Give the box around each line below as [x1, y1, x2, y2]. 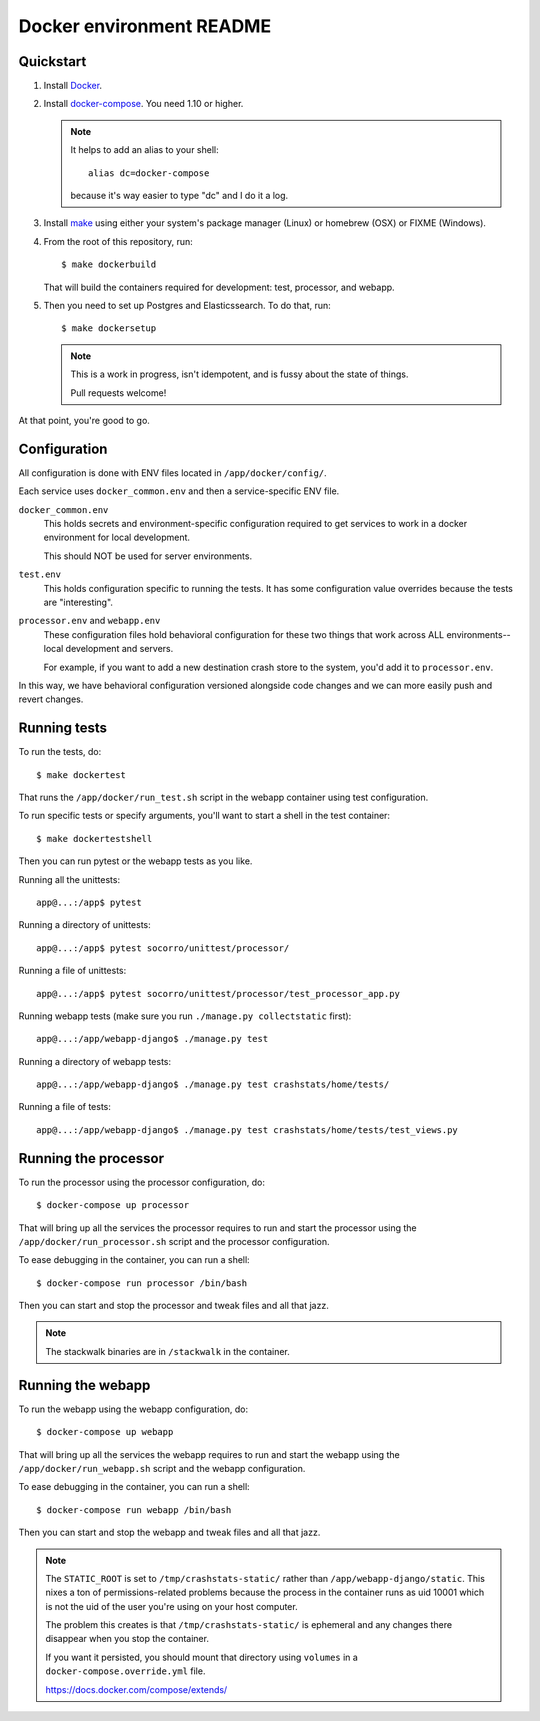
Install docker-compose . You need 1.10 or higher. [43, 98, 244, 110]
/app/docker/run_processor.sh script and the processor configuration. [18, 1235, 330, 1247]
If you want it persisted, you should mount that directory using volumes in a [45, 1651, 359, 1663]
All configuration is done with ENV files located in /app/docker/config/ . [18, 466, 327, 479]
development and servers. [65, 643, 174, 655]
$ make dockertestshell [36, 833, 153, 844]
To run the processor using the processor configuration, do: [18, 1176, 265, 1188]
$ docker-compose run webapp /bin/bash [36, 1504, 232, 1515]
